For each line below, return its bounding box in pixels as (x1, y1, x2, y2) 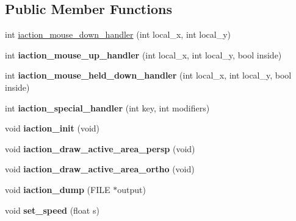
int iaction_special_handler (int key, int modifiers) (5, 101, 210, 114)
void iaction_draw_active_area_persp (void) (5, 142, 195, 155)
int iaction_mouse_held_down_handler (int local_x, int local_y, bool (5, 69, 292, 82)
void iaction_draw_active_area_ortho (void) (5, 163, 195, 175)
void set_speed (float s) (5, 203, 99, 216)
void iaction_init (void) (5, 122, 100, 135)
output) (117, 183, 146, 195)
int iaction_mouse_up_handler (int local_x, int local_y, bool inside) (5, 48, 282, 61)
